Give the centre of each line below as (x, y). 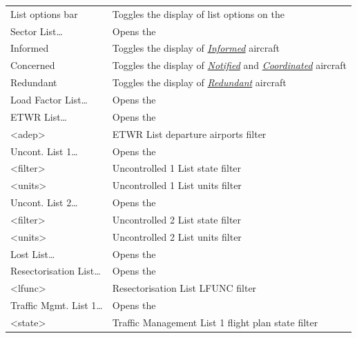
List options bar (44, 13)
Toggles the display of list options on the (198, 13)
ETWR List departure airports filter (189, 133)
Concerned (33, 65)
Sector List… (37, 31)
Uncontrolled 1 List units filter (177, 185)
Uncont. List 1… (44, 151)
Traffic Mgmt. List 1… (57, 305)
